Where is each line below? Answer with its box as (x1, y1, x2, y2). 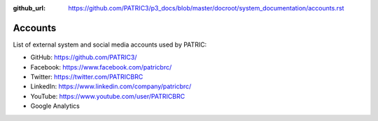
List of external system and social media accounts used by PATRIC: (13, 40, 207, 49)
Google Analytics (30, 102, 80, 111)
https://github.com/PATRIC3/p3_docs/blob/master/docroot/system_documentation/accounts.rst (68, 4, 344, 12)
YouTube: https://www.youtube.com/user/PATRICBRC (30, 92, 185, 100)
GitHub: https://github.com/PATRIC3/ (30, 53, 137, 62)
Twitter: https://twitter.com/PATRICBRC (30, 73, 143, 81)
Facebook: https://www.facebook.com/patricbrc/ (30, 63, 172, 71)
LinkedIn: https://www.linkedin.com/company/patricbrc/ (30, 82, 192, 90)
